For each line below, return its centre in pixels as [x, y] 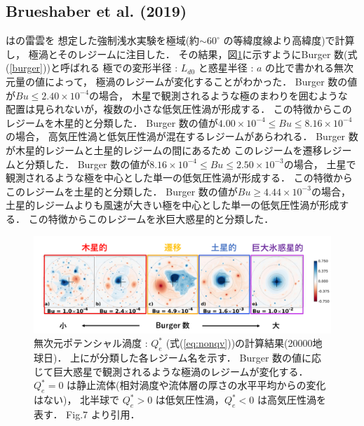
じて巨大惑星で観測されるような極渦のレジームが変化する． [171, 371]
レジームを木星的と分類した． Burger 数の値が [112, 122]
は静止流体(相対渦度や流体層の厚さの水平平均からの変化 [196, 385]
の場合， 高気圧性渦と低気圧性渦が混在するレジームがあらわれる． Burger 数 [182, 136]
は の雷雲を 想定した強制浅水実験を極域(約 [103, 40]
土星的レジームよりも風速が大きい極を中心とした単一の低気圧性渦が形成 [173, 205]
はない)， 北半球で [77, 400]
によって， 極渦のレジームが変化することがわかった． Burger [184, 81]
